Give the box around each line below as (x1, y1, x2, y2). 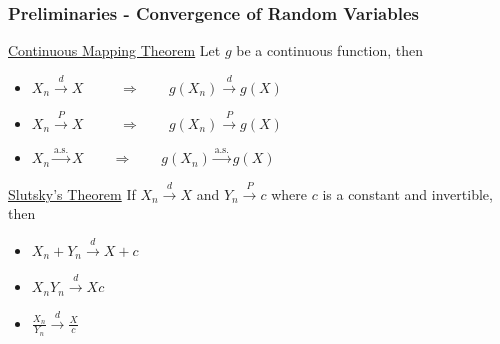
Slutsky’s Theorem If (8, 183, 136, 204)
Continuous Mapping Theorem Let (8, 40, 221, 61)
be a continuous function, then (236, 40, 424, 61)
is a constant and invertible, (322, 183, 493, 204)
